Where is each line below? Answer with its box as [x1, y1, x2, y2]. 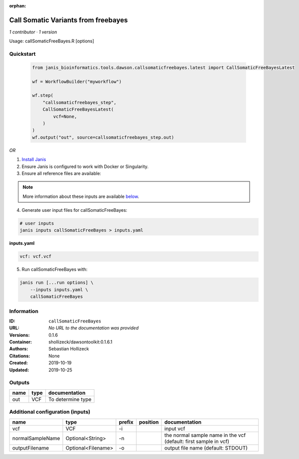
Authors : [9, 346, 28, 352]
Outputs [9, 379, 30, 386]
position [139, 419, 159, 426]
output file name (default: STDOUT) [164, 444, 248, 451]
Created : [9, 360, 28, 366]
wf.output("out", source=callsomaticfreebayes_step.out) [32, 135, 174, 140]
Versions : [9, 332, 30, 338]
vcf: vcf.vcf [19, 254, 52, 259]
